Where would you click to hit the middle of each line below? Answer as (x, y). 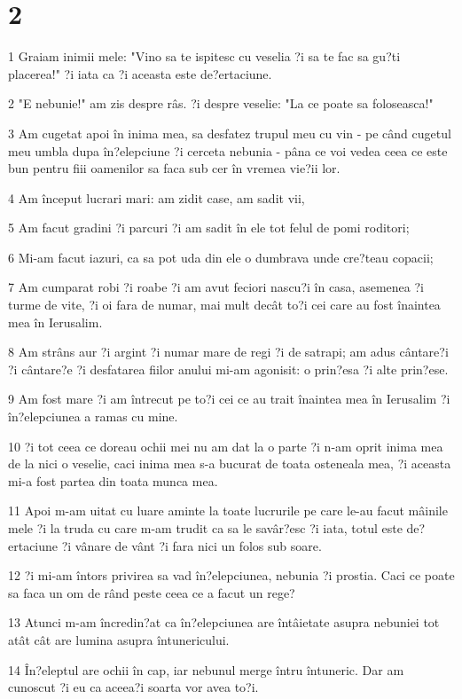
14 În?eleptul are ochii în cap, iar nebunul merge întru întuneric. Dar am (206, 669)
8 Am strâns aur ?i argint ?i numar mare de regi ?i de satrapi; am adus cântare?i (228, 352)
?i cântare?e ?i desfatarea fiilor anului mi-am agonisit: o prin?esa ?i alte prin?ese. (228, 369)
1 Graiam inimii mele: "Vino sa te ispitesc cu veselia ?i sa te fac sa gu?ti (204, 56)
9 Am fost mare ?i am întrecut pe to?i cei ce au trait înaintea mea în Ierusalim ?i (229, 399)
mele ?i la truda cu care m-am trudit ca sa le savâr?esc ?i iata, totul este (205, 528)
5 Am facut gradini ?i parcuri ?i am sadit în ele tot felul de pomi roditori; (209, 228)
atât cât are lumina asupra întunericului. (119, 639)
